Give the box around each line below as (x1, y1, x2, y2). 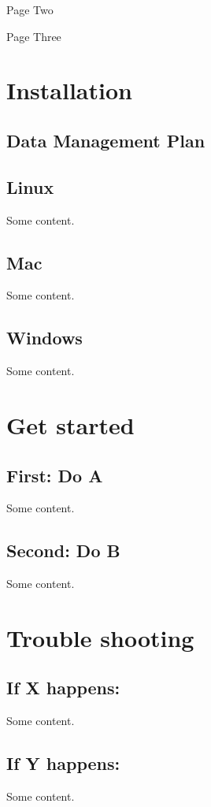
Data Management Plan (6, 128, 205, 152)
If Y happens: (6, 751, 120, 775)
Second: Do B (6, 538, 120, 563)
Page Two (6, 2, 54, 17)
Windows (6, 325, 83, 350)
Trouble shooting (6, 621, 194, 653)
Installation (6, 74, 132, 106)
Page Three (6, 28, 61, 44)
